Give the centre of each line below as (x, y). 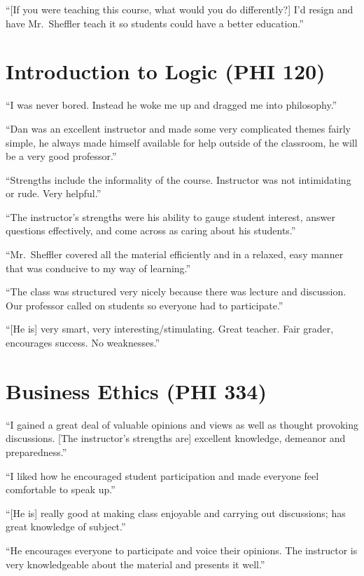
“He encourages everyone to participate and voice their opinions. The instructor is (182, 550)
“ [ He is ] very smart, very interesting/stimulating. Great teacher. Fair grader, (170, 329)
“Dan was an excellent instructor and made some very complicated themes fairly (178, 128)
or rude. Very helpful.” (54, 193)
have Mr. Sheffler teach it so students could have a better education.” (155, 23)
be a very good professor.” (61, 156)
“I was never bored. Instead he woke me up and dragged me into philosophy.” (171, 105)
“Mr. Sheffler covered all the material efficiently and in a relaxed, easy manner (175, 254)
